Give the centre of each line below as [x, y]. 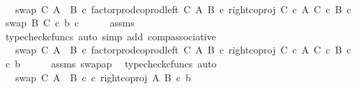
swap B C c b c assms [70, 23]
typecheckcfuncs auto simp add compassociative [111, 36]
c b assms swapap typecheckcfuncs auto [111, 63]
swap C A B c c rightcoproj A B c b [103, 77]
